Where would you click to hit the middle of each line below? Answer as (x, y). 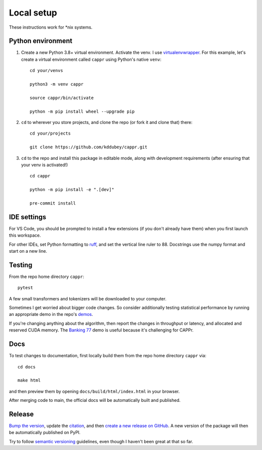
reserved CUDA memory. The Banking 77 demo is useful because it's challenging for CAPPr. (101, 330)
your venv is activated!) (44, 165)
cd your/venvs (46, 71)
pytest (25, 288)
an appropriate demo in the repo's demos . (51, 314)
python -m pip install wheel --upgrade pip (82, 111)
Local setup (33, 13)
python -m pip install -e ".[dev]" (72, 190)
